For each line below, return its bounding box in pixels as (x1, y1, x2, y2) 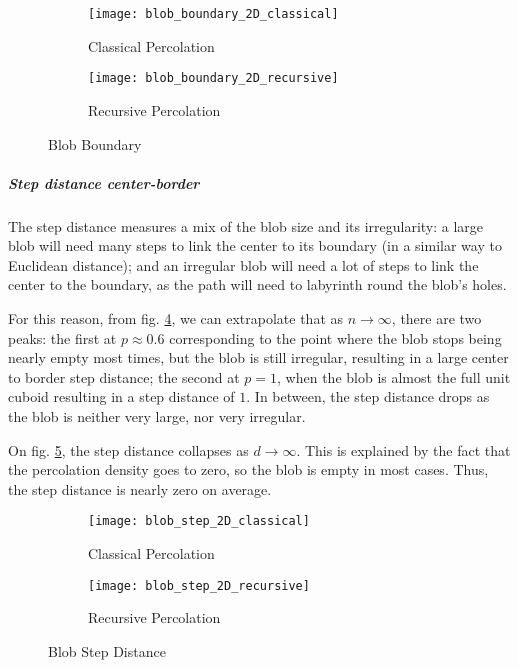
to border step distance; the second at (8, 366, 240, 387)
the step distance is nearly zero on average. (8, 478, 272, 499)
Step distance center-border (8, 172, 200, 193)
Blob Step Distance (48, 640, 166, 661)
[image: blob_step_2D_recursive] (88, 578, 310, 593)
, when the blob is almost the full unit (277, 366, 511, 387)
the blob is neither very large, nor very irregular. (8, 406, 306, 426)
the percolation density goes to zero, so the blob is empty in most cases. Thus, (8, 459, 489, 480)
